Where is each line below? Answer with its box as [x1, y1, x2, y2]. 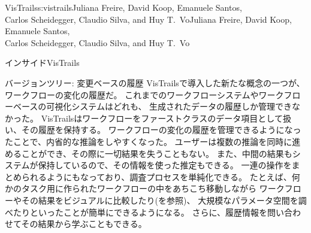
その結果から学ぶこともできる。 [21, 217, 147, 230]
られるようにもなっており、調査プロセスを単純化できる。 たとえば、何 [21, 170, 300, 183]
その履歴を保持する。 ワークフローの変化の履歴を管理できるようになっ [21, 123, 301, 136]
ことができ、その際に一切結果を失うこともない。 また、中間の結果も [21, 147, 292, 159]
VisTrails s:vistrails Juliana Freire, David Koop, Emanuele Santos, [5, 1, 242, 13]
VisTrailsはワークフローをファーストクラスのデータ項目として [41, 111, 283, 124]
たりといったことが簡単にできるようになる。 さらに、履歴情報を [13, 205, 267, 218]
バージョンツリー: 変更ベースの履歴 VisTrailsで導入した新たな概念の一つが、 [5, 76, 305, 89]
